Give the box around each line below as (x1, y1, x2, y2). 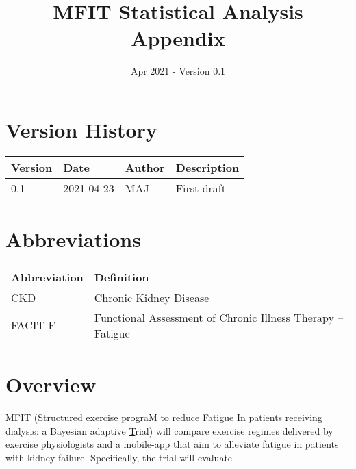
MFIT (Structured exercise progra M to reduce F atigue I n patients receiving (5, 410, 322, 424)
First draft (175, 179, 226, 196)
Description (175, 159, 240, 175)
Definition (94, 268, 149, 285)
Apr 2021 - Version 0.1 (130, 64, 226, 78)
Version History (5, 115, 157, 143)
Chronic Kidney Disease (94, 289, 209, 305)
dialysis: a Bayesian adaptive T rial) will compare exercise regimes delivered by (5, 423, 333, 438)
